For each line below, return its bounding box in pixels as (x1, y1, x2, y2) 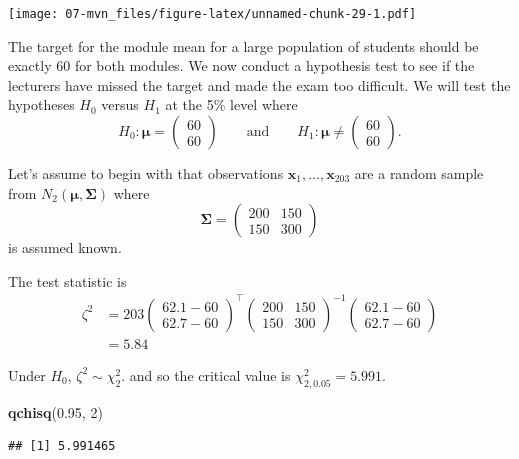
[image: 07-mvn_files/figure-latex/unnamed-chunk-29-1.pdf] (8, 7, 417, 21)
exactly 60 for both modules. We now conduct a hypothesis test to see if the (8, 55, 475, 76)
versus (101, 94, 139, 115)
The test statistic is (8, 270, 127, 291)
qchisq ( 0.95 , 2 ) (8, 401, 103, 422)
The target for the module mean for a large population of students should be (8, 35, 479, 56)
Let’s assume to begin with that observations (8, 163, 284, 184)
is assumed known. (8, 237, 122, 258)
